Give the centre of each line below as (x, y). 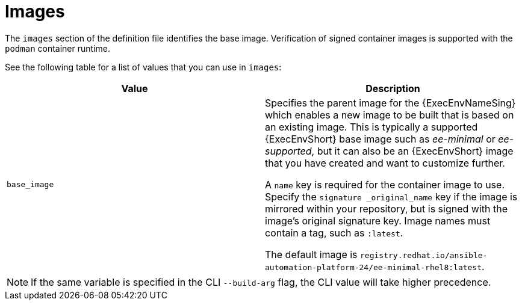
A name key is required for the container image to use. (385, 184)
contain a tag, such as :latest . (334, 233)
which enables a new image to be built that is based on (390, 115)
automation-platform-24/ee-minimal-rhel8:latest (374, 267)
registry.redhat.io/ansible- (424, 255)
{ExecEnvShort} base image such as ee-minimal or (380, 139)
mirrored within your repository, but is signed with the (386, 208)
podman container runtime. (57, 48)
